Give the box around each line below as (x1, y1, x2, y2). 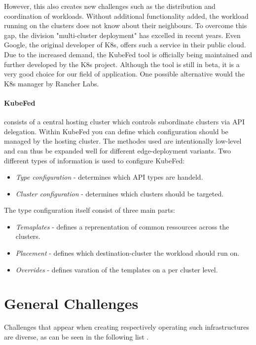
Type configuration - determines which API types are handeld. (15, 172, 203, 182)
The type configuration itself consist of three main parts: (4, 205, 175, 215)
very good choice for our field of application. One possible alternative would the (4, 69, 245, 79)
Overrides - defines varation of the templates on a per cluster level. (15, 264, 218, 274)
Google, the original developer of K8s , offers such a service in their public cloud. (4, 39, 246, 50)
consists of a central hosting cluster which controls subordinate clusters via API (4, 116, 245, 127)
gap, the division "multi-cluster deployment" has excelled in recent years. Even (4, 30, 241, 40)
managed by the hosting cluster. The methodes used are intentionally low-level (4, 136, 242, 146)
